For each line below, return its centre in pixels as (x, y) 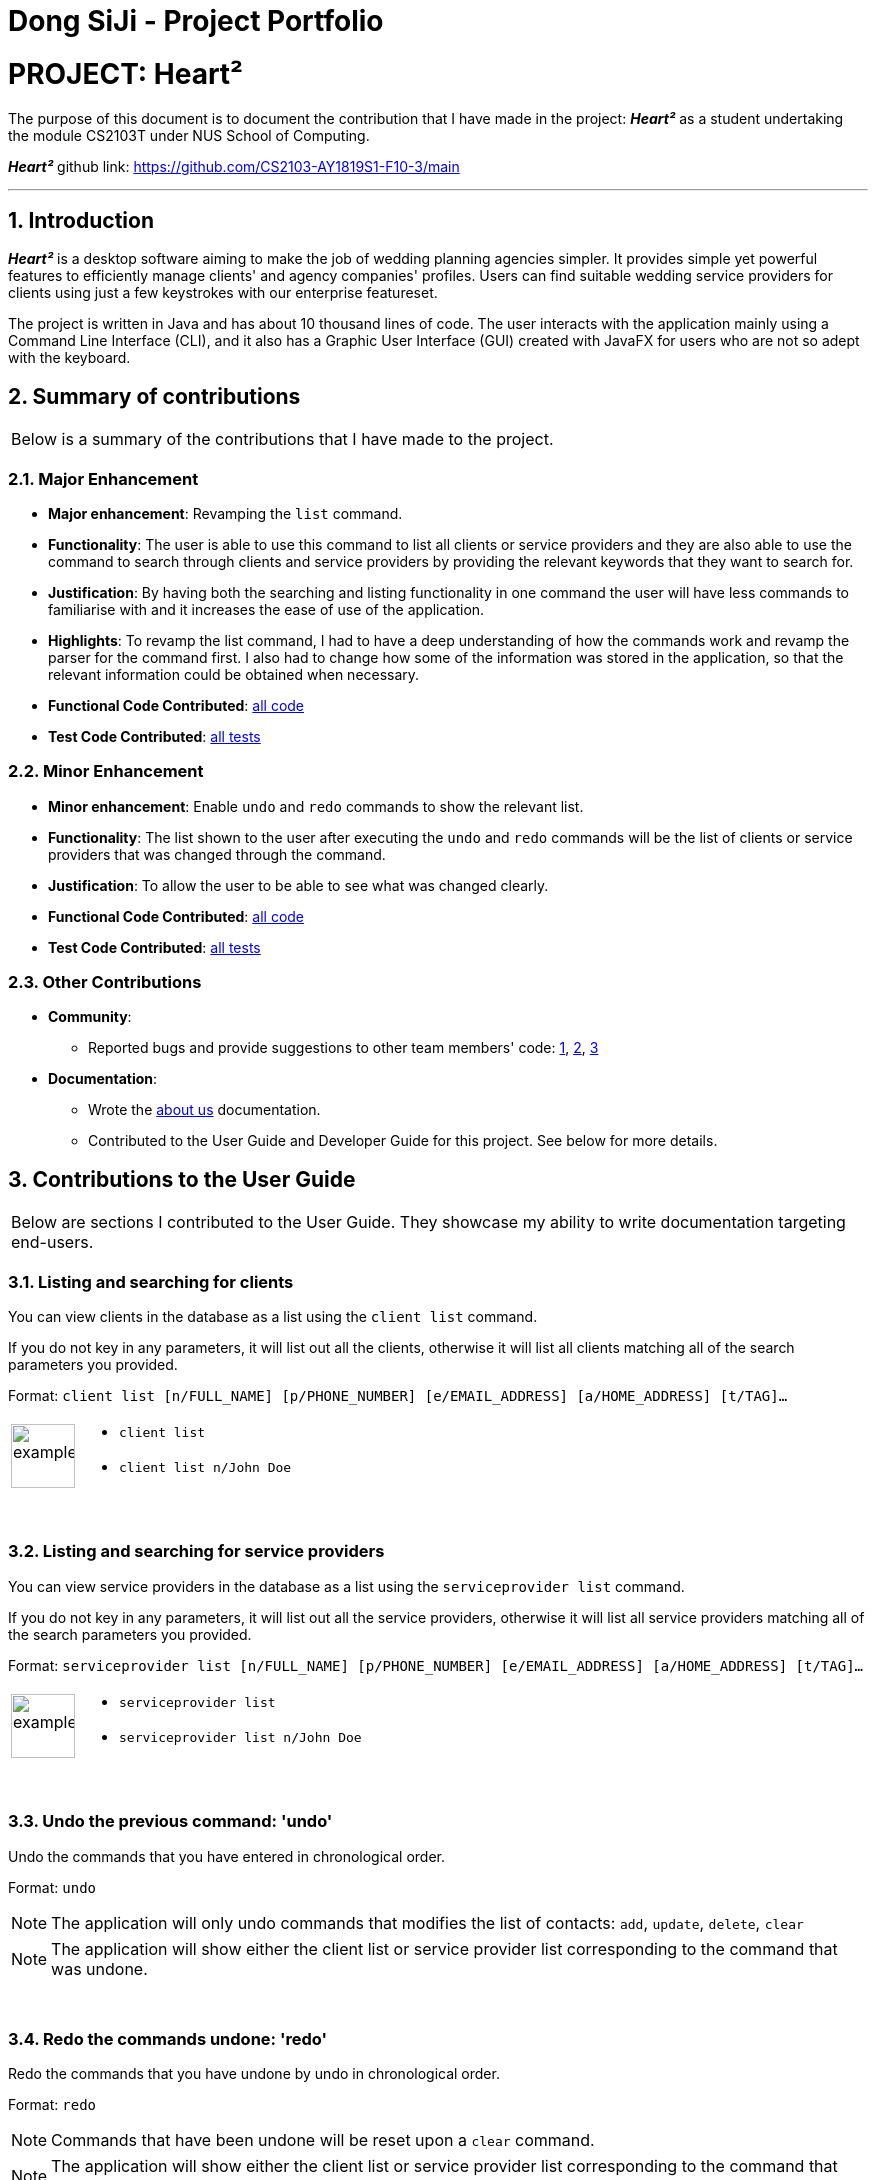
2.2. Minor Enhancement (106, 771)
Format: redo (52, 2105)
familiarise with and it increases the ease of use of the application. (266, 609)
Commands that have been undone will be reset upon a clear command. (323, 2140)
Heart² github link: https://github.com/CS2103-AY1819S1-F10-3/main (234, 166)
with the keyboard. (69, 358)
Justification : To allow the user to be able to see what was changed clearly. (298, 885)
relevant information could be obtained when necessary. (234, 674)
